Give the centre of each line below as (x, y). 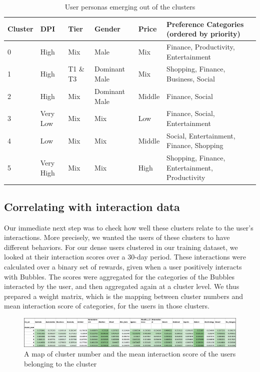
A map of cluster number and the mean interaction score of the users (130, 354)
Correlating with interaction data (92, 206)
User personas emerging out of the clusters (130, 6)
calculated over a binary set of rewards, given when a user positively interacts (123, 267)
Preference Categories (205, 24)
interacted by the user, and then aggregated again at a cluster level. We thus (122, 286)
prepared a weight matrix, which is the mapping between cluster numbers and (123, 296)
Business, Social (191, 79)
